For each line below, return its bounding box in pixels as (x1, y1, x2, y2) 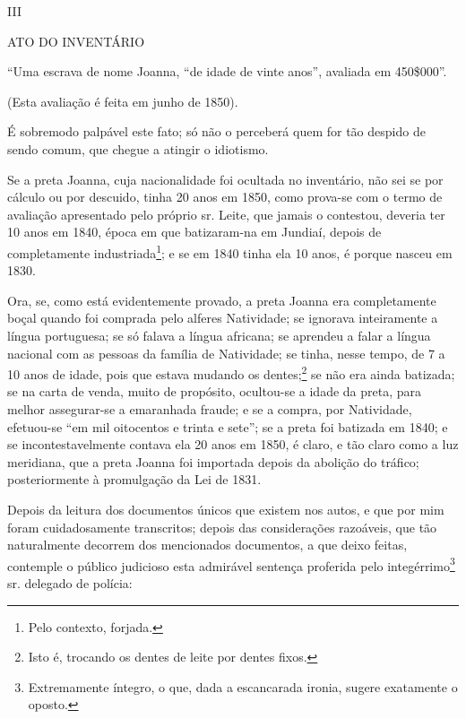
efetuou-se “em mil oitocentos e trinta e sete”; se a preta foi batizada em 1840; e (7, 417, 448, 436)
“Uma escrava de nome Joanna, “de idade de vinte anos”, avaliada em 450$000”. (7, 62, 447, 81)
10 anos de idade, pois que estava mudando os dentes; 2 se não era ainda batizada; (7, 362, 455, 383)
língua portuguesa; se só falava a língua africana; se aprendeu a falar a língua (7, 325, 431, 344)
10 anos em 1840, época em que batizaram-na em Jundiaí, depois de (7, 222, 382, 241)
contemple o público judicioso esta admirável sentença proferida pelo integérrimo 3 (7, 553, 455, 575)
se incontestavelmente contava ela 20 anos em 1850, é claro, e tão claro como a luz (7, 435, 459, 454)
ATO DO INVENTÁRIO (7, 31, 145, 50)
